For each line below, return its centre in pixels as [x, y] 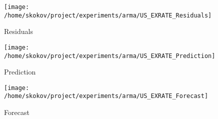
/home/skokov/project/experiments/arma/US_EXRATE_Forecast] [106, 96]
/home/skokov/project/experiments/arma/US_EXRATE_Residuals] [108, 15]
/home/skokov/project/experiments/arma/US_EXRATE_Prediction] [110, 56]
